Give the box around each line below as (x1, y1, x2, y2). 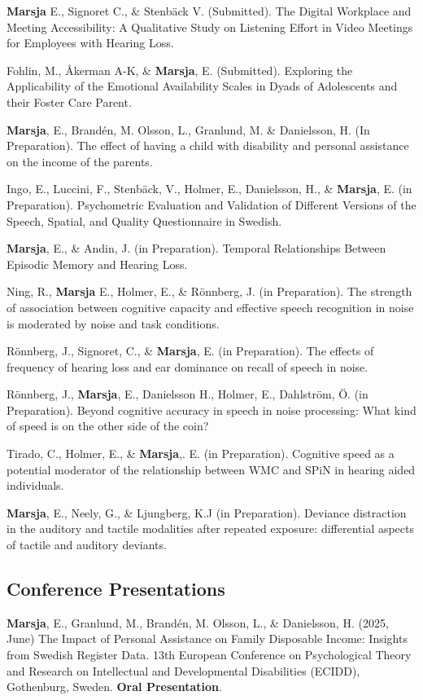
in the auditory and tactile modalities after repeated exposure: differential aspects (7, 520, 415, 537)
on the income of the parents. (7, 152, 153, 169)
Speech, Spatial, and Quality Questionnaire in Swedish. (7, 212, 282, 229)
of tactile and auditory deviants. (7, 536, 167, 553)
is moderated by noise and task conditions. (7, 315, 220, 332)
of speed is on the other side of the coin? (7, 417, 209, 434)
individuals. (7, 477, 64, 494)
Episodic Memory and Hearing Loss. (7, 255, 188, 272)
